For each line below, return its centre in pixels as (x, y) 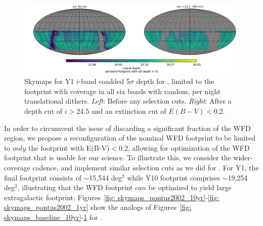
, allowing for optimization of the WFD (189, 147)
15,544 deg (105, 177)
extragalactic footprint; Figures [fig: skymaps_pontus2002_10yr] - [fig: (112, 197)
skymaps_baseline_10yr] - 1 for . (53, 217)
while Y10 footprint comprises (173, 177)
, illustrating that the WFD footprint (75, 187)
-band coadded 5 (104, 81)
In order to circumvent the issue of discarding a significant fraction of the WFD (127, 128)
